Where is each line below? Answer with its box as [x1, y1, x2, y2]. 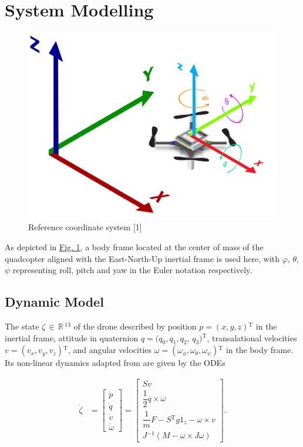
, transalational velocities [207, 331, 297, 344]
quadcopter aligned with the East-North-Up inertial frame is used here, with [5, 252, 280, 264]
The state [5, 320, 39, 332]
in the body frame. [225, 344, 294, 356]
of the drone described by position [73, 320, 197, 332]
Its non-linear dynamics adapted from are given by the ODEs [5, 357, 225, 369]
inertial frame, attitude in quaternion [5, 331, 139, 344]
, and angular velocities [68, 344, 152, 356]
